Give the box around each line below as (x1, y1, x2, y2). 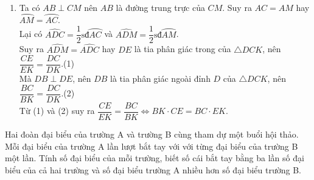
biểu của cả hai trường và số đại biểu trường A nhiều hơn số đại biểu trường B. (5, 163, 302, 176)
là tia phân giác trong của (134, 42, 231, 55)
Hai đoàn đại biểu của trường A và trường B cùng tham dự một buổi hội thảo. (5, 128, 299, 141)
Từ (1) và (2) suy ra (19, 104, 95, 117)
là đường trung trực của (116, 1, 205, 13)
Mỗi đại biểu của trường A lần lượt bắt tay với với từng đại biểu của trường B (5, 139, 298, 152)
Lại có (19, 27, 43, 40)
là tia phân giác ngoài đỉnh (110, 72, 211, 85)
